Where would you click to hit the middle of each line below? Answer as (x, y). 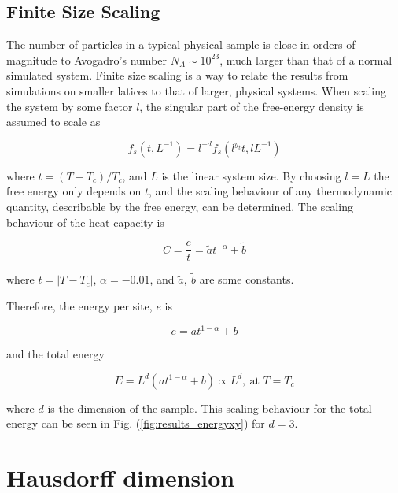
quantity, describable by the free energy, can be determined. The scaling (180, 206)
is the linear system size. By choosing (251, 175)
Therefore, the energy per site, (79, 306)
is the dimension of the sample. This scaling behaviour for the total (210, 408)
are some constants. (247, 279)
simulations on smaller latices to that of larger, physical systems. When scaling (196, 90)
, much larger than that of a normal (306, 59)
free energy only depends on (74, 191)
